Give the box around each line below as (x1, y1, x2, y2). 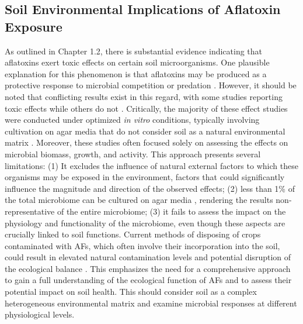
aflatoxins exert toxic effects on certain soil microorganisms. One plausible (5, 56, 270, 68)
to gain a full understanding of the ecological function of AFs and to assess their (5, 274, 292, 286)
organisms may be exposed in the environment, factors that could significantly (5, 171, 285, 183)
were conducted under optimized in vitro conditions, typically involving (5, 113, 260, 126)
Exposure (5, 17, 62, 35)
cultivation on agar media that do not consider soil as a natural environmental (5, 125, 285, 137)
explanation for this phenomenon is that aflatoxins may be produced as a (5, 67, 267, 80)
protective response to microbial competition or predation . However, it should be (5, 79, 297, 91)
